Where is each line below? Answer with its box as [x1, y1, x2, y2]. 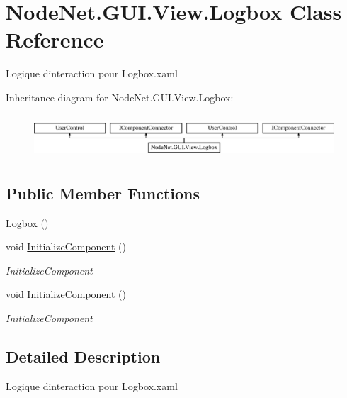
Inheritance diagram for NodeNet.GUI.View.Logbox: [6, 89, 234, 104]
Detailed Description [6, 345, 161, 367]
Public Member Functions [6, 182, 200, 204]
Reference [6, 25, 104, 54]
